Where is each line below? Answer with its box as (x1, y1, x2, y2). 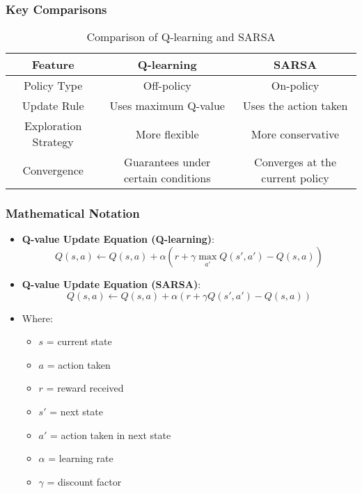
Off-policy (143, 77, 191, 94)
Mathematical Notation (6, 205, 140, 222)
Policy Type (24, 77, 83, 94)
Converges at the (254, 154, 336, 170)
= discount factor (47, 474, 122, 488)
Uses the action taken (242, 97, 348, 114)
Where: (22, 310, 53, 325)
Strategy (32, 134, 74, 150)
